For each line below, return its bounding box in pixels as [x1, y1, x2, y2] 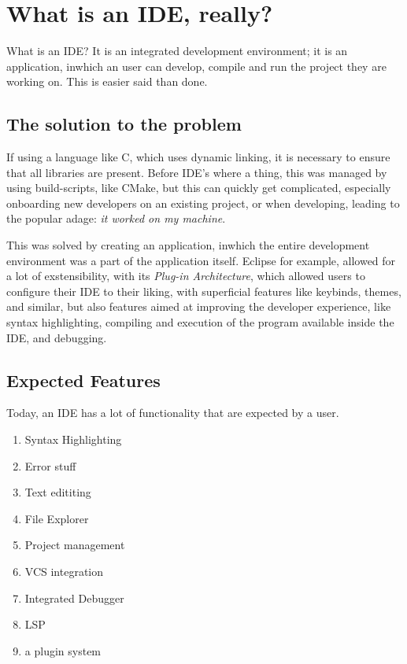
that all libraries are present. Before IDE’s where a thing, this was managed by [6, 164, 387, 180]
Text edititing [24, 484, 91, 500]
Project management [24, 537, 125, 553]
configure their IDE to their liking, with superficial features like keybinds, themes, [6, 282, 401, 299]
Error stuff [24, 457, 76, 474]
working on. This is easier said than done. [6, 73, 208, 90]
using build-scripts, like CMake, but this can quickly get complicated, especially [6, 179, 391, 196]
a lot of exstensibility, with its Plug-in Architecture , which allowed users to [6, 267, 365, 284]
